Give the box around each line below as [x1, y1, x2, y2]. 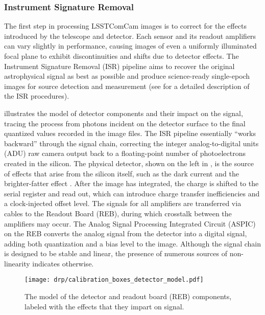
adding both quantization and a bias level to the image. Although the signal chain [4, 238, 261, 249]
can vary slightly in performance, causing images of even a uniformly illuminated [4, 40, 257, 51]
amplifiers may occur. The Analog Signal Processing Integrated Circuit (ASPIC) [4, 218, 256, 229]
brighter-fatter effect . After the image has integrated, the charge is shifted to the [4, 178, 259, 189]
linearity [4, 258, 30, 268]
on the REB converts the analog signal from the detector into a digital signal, [4, 228, 247, 239]
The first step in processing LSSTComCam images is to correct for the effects [4, 20, 247, 31]
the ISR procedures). [4, 91, 69, 101]
